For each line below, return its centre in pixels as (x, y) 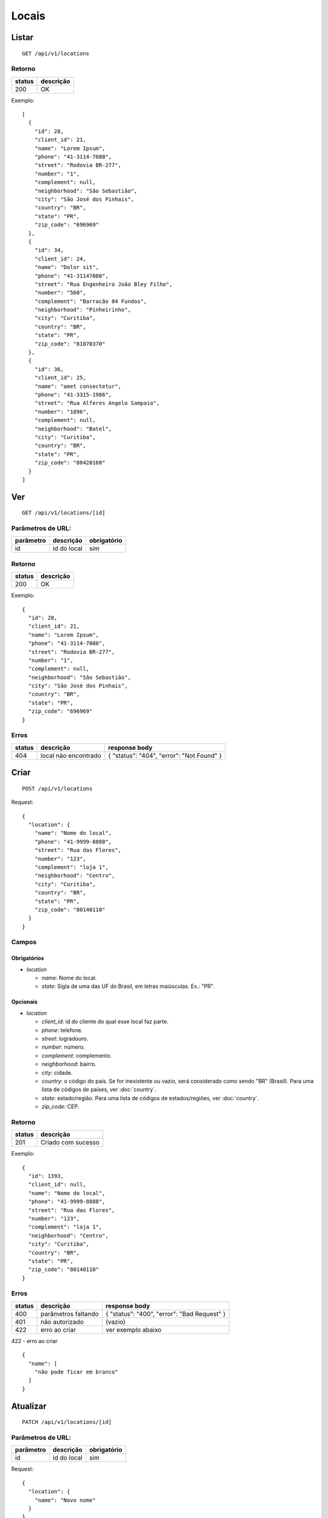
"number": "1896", (62, 412)
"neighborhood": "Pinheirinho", (83, 310)
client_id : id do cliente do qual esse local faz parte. (105, 1022)
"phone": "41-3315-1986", (73, 394)
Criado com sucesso (70, 1143)
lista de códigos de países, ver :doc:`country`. (99, 1089)
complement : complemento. (77, 1055)
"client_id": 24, (60, 259)
